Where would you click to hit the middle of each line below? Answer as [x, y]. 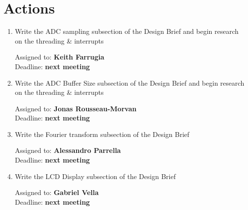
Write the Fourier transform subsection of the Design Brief [102, 134]
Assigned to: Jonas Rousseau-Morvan [76, 108]
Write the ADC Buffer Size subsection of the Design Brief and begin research [130, 82]
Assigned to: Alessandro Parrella [68, 150]
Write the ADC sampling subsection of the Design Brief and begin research [127, 31]
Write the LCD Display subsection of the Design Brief [95, 176]
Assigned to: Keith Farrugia [59, 57]
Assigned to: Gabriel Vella [57, 192]
